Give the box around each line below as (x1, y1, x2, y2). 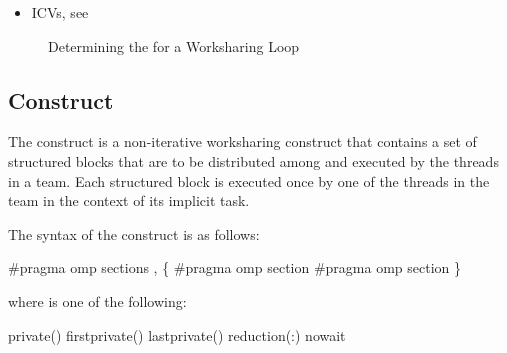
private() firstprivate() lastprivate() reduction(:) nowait (8, 324, 346, 345)
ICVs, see (31, 2, 89, 22)
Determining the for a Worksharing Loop (48, 35, 300, 56)
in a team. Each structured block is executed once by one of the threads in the (8, 170, 490, 191)
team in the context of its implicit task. (8, 190, 250, 211)
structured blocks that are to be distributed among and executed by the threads (8, 150, 499, 171)
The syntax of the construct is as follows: (8, 223, 260, 244)
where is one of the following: (8, 290, 187, 311)
